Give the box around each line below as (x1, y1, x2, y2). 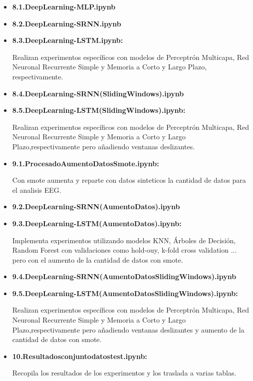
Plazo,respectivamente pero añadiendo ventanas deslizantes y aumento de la (12, 324, 245, 335)
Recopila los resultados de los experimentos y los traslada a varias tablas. (12, 368, 237, 378)
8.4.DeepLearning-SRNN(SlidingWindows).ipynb (12, 88, 184, 98)
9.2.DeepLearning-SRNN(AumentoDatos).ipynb (12, 201, 180, 212)
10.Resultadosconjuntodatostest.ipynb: (12, 351, 147, 361)
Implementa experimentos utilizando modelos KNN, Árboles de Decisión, (12, 235, 236, 245)
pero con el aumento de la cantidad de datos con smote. (12, 254, 183, 265)
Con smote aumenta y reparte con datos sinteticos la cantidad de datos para (12, 175, 246, 185)
